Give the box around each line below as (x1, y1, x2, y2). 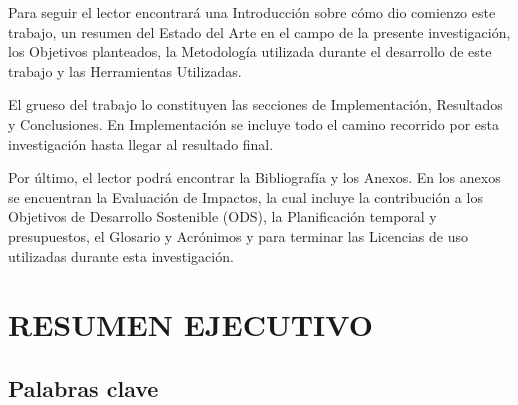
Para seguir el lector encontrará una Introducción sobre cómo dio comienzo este (8, 2, 496, 22)
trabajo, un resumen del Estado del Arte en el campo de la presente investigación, (8, 21, 511, 42)
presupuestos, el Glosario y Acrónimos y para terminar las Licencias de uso (8, 225, 468, 246)
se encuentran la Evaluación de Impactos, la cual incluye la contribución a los (8, 186, 483, 207)
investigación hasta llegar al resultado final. (8, 133, 274, 154)
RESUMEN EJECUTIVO (8, 304, 373, 345)
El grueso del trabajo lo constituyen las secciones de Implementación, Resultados (8, 94, 503, 115)
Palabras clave (8, 372, 159, 403)
